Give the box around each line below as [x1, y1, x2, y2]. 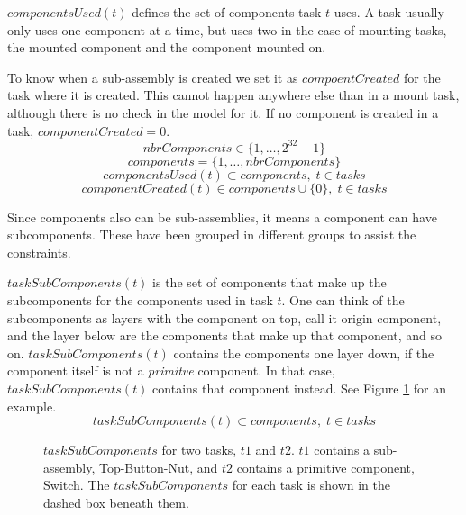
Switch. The [43, 475, 110, 494]
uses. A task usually [334, 3, 444, 21]
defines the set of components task [132, 3, 322, 21]
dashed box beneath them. [43, 492, 189, 511]
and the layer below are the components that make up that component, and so [7, 326, 443, 345]
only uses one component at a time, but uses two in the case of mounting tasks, [7, 20, 447, 39]
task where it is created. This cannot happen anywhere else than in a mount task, [7, 86, 460, 104]
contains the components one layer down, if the [173, 343, 434, 362]
